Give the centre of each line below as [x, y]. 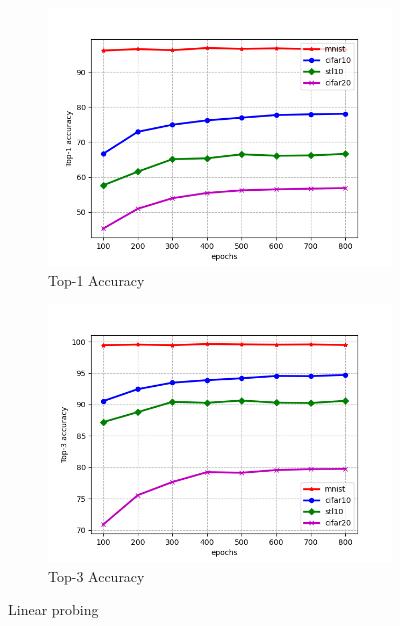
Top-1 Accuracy [96, 279]
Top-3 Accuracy [96, 575]
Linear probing [53, 609]
